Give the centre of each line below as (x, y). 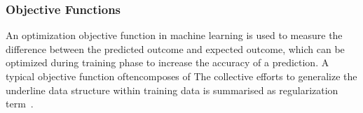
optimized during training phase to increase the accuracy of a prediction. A (167, 62)
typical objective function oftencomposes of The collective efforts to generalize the (181, 76)
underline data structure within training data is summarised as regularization (172, 90)
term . (20, 104)
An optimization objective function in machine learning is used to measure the (174, 35)
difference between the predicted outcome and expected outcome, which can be (175, 48)
